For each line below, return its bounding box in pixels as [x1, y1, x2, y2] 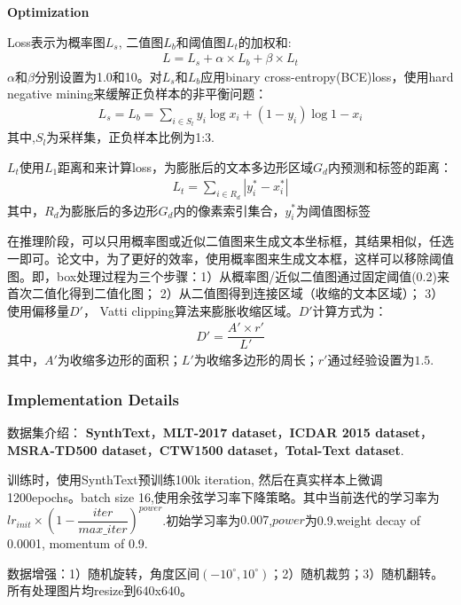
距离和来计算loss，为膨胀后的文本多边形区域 [58, 157, 314, 176]
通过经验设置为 [327, 350, 415, 369]
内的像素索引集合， [173, 200, 285, 219]
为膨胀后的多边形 [59, 200, 159, 219]
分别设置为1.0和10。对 [34, 67, 162, 85]
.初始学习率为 [162, 510, 241, 529]
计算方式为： [312, 301, 387, 319]
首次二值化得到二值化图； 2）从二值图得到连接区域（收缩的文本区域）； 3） [7, 284, 444, 302]
